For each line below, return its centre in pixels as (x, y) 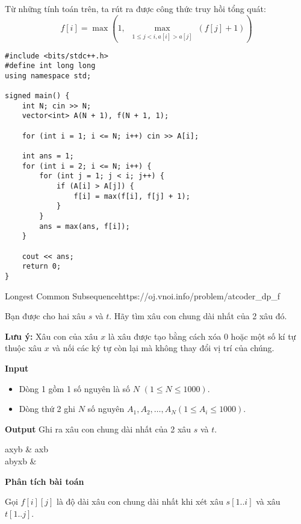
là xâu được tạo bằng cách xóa (165, 336)
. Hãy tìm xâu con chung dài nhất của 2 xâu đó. (198, 316)
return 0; (42, 267)
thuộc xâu (23, 348)
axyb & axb (26, 449)
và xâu (268, 501)
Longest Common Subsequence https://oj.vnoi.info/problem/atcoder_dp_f (143, 295)
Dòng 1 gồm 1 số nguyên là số (75, 388)
